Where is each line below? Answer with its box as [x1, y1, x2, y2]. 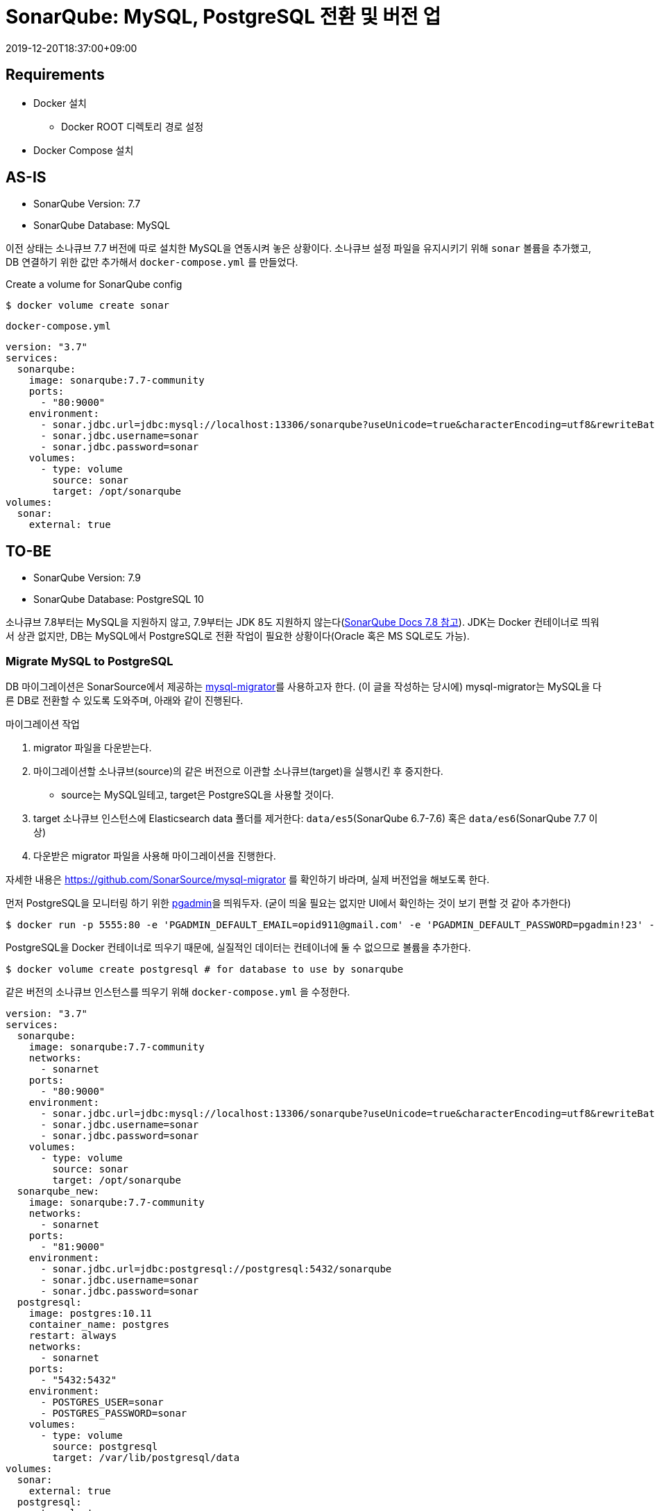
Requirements [6, 66, 105, 84]
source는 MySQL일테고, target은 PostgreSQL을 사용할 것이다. [61, 789, 334, 801]
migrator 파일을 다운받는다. [33, 742, 152, 754]
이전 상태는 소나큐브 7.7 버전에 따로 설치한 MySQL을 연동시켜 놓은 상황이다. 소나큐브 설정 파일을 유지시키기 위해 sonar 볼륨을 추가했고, [6, 242, 592, 255]
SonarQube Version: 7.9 [33, 572, 142, 584]
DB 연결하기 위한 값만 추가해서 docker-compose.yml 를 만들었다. [6, 256, 298, 268]
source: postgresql [52, 1441, 158, 1453]
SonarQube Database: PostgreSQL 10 [33, 593, 204, 606]
